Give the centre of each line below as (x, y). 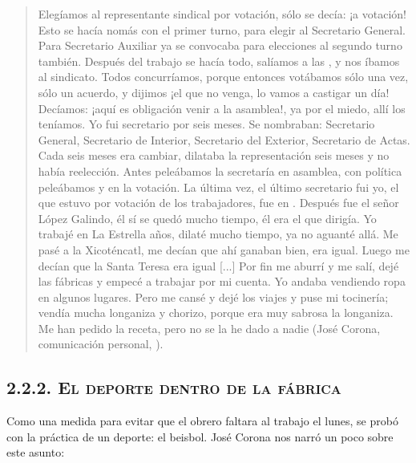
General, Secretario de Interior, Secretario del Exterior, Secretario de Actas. (224, 139)
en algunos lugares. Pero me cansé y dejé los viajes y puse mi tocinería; (213, 296)
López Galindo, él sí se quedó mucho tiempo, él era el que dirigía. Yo (207, 218)
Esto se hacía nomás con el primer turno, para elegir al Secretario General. (222, 29)
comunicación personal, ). (101, 344)
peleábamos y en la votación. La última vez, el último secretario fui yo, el (218, 187)
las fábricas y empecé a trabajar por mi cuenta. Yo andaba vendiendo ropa (222, 281)
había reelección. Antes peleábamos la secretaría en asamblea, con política (220, 171)
